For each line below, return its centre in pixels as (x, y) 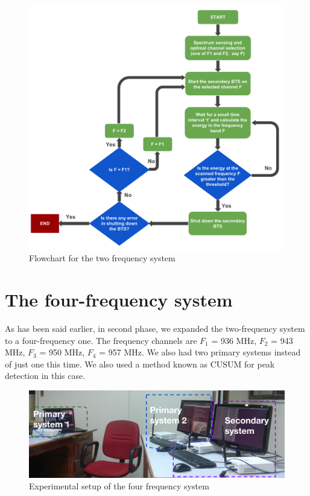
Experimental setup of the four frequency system (119, 486)
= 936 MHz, (234, 340)
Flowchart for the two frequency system (102, 258)
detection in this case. (45, 376)
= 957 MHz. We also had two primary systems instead (200, 352)
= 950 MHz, (62, 352)
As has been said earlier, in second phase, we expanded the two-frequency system (155, 329)
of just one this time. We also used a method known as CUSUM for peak (140, 364)
